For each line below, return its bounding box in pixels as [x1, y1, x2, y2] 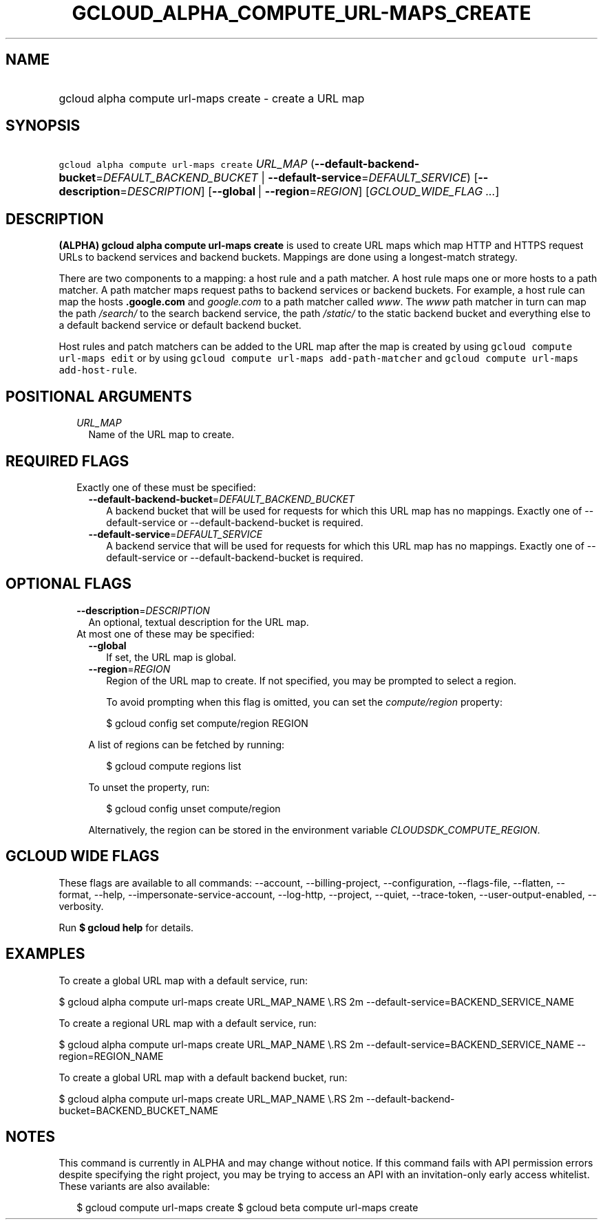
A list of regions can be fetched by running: [88, 738, 285, 750]
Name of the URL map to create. [88, 429, 235, 441]
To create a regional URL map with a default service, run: [59, 1017, 317, 1029]
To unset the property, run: [88, 781, 210, 793]
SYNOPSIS [6, 117, 81, 135]
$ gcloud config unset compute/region [106, 802, 281, 814]
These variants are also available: [59, 1180, 210, 1193]
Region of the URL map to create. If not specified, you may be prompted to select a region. [106, 674, 517, 686]
